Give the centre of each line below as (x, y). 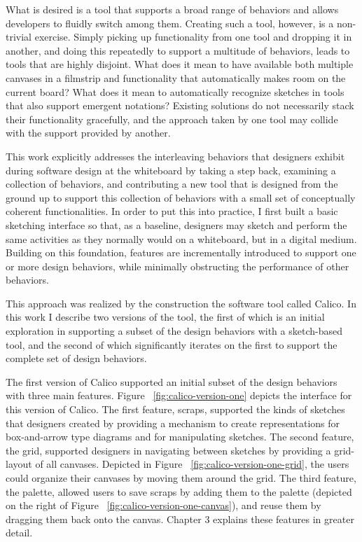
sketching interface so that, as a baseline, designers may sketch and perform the (176, 224)
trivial (19, 37)
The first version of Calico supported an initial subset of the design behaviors (172, 381)
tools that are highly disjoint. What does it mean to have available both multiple (180, 64)
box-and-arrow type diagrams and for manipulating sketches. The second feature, (180, 437)
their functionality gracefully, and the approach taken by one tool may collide (172, 119)
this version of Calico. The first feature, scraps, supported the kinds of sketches (175, 409)
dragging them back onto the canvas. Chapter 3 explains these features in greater (180, 519)
